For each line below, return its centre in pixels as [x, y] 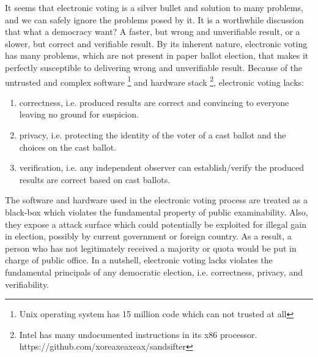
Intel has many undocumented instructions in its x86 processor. [138, 334]
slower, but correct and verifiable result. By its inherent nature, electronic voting [156, 43]
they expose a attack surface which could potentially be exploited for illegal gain [156, 224]
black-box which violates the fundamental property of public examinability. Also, [157, 212]
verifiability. [27, 284]
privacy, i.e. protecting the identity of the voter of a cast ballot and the [153, 135]
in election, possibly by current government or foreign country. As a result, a [148, 236]
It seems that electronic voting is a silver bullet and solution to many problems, [154, 7]
